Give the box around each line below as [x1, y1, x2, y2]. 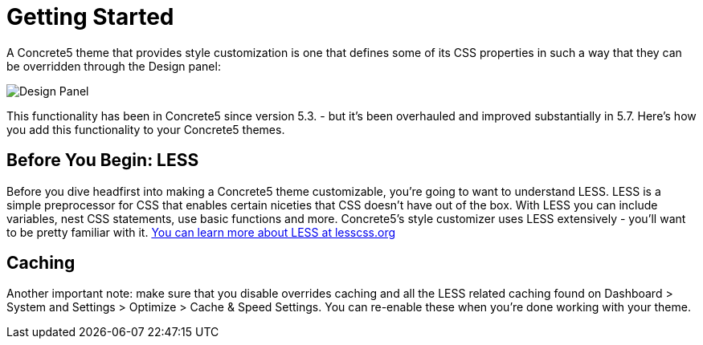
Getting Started [6, 3, 174, 30]
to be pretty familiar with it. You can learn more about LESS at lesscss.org [6, 225, 396, 239]
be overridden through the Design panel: [6, 59, 221, 73]
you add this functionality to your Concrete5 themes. [6, 122, 285, 136]
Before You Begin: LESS [6, 150, 199, 171]
